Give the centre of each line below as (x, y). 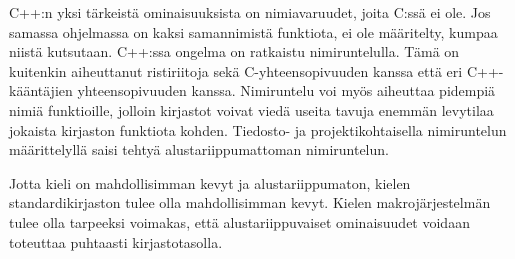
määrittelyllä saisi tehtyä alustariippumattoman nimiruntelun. (199, 149)
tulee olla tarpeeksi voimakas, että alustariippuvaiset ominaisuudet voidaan (239, 221)
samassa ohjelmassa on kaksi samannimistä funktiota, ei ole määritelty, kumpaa (253, 31)
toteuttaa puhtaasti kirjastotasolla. (116, 241)
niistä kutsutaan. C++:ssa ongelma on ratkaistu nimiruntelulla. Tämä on (234, 51)
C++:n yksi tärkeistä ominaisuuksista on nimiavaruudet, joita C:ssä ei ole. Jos (250, 12)
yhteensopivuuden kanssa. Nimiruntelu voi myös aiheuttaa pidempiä (286, 90)
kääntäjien (41, 90)
